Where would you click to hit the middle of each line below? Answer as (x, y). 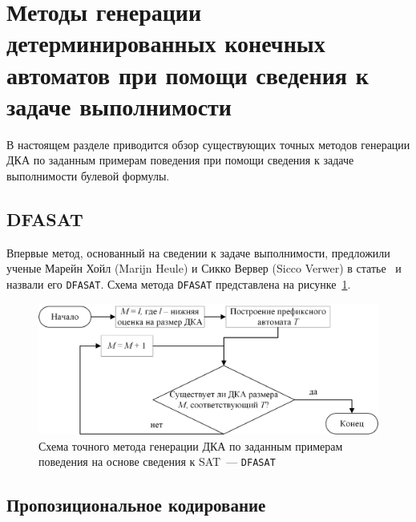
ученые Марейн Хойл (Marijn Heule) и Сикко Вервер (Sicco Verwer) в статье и (204, 268)
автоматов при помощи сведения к (188, 74)
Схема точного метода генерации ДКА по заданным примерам (191, 445)
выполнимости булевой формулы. (88, 175)
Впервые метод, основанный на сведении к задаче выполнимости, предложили (198, 252)
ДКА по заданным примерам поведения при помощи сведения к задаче (180, 160)
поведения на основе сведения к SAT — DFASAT (157, 461)
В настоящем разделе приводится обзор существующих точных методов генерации (208, 144)
